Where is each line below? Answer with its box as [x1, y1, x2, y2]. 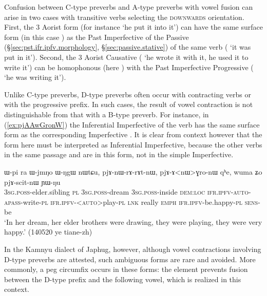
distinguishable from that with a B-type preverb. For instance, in [4, 109, 209, 119]
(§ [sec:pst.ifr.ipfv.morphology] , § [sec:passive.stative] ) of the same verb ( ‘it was [4, 41, 251, 52]
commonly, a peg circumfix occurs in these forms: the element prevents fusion [4, 264, 248, 274]
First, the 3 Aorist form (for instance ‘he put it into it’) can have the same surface [4, 22, 263, 32]
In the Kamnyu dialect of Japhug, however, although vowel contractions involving [4, 244, 261, 255]
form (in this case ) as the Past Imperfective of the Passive [4, 31, 189, 42]
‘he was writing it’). [4, 72, 66, 82]
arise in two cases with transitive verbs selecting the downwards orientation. [4, 11, 244, 22]
